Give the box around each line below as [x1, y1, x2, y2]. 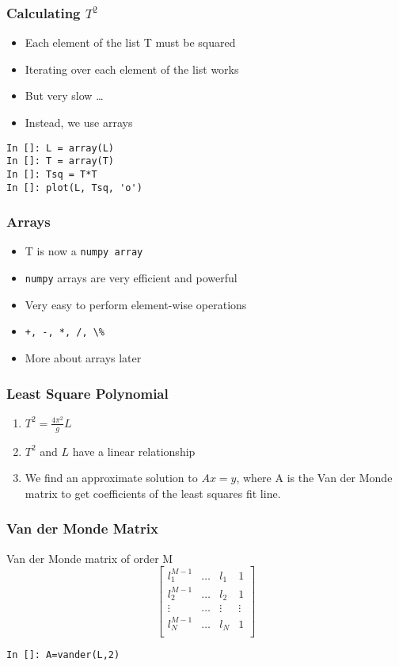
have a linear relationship [72, 442, 196, 459]
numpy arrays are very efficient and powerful [25, 270, 237, 286]
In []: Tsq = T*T [6, 168, 97, 180]
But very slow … [25, 87, 104, 104]
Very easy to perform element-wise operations [25, 296, 247, 312]
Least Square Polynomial [6, 383, 169, 403]
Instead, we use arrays [25, 114, 133, 130]
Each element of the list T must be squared [25, 34, 236, 51]
